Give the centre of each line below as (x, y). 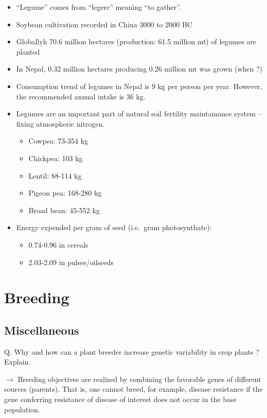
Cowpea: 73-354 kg (58, 141)
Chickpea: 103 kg (56, 158)
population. (22, 409)
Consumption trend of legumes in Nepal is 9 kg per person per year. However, (139, 86)
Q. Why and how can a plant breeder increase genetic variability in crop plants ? (132, 351)
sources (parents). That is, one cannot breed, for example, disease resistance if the (133, 389)
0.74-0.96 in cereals (58, 244)
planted (28, 51)
